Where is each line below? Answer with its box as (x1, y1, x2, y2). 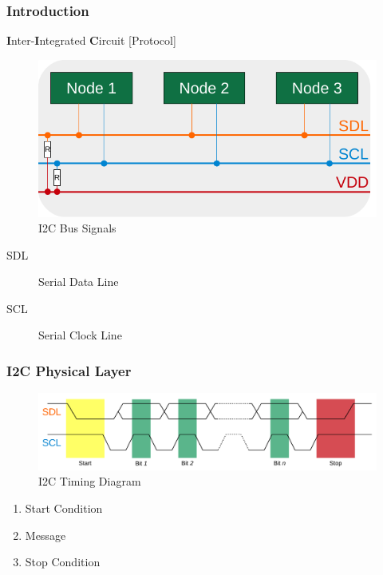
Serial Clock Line (38, 327, 122, 343)
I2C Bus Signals (38, 220, 116, 236)
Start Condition (25, 499, 103, 516)
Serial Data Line (38, 273, 119, 290)
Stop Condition (25, 553, 101, 570)
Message (25, 526, 66, 543)
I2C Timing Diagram (38, 473, 141, 490)
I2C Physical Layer (6, 361, 132, 380)
